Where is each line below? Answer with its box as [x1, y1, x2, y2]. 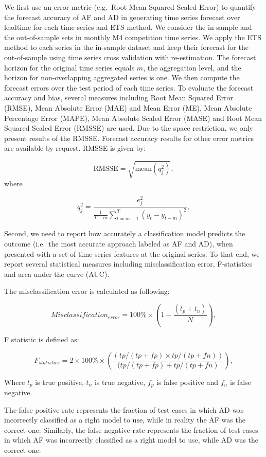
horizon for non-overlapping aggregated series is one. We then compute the [4, 72, 240, 83]
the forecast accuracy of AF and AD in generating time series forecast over [4, 11, 240, 22]
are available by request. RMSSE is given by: [4, 143, 146, 153]
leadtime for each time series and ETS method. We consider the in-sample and [4, 22, 252, 32]
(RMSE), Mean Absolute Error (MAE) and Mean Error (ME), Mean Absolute [4, 102, 252, 113]
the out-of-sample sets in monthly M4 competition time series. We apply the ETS [4, 31, 261, 42]
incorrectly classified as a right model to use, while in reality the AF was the [4, 414, 245, 425]
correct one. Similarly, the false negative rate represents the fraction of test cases [4, 424, 258, 435]
